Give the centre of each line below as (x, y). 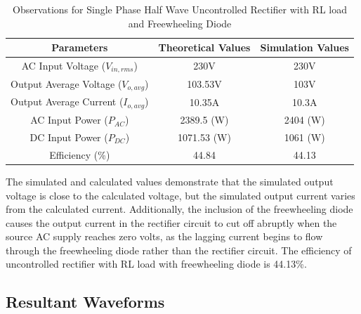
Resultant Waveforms (85, 302)
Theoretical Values (204, 47)
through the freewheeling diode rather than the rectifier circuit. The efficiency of (179, 250)
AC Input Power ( (69, 120)
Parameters (80, 47)
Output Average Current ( (67, 102)
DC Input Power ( (69, 137)
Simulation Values (304, 47)
